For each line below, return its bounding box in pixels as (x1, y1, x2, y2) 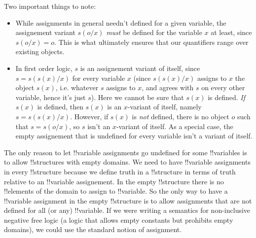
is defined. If (208, 92, 246, 102)
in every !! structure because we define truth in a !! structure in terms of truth (4, 166, 236, 176)
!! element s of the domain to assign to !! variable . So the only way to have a (4, 186, 228, 196)
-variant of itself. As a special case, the (116, 121, 233, 131)
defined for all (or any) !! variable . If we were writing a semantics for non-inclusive (4, 205, 251, 215)
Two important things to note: (4, 1, 96, 11)
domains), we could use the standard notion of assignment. (4, 224, 182, 235)
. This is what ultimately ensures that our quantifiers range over (54, 36, 249, 47)
